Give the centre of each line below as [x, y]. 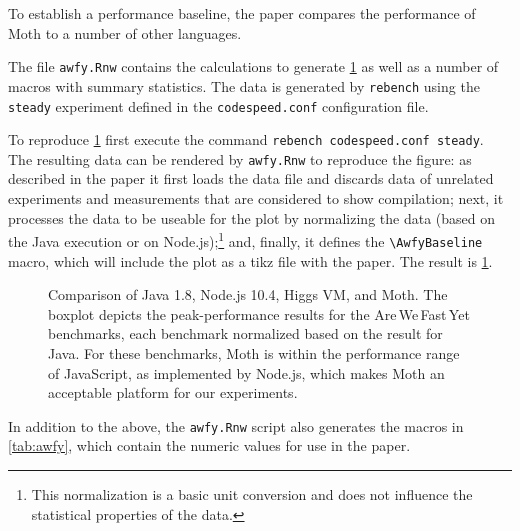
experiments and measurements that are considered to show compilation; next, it [256, 198]
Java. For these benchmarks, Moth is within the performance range [254, 352]
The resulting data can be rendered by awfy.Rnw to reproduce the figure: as [240, 158]
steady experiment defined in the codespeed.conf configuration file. [218, 105]
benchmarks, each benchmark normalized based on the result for [245, 333]
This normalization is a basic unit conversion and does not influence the [252, 493]
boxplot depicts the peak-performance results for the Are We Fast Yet [259, 313]
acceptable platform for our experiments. [173, 392]
